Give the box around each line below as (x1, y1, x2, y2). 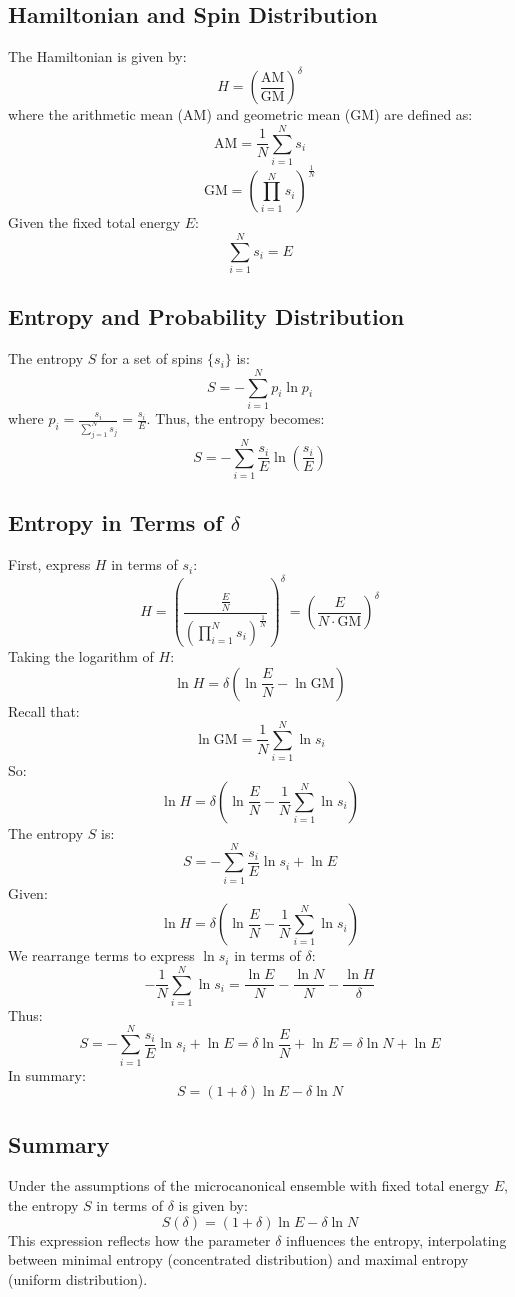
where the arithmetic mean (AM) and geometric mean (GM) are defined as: (8, 104, 473, 125)
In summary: (8, 1064, 86, 1085)
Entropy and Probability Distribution (8, 301, 405, 332)
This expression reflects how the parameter (8, 1229, 271, 1250)
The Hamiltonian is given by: (8, 46, 187, 67)
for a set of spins (101, 348, 203, 369)
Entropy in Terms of (8, 507, 223, 538)
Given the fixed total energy (8, 212, 181, 233)
